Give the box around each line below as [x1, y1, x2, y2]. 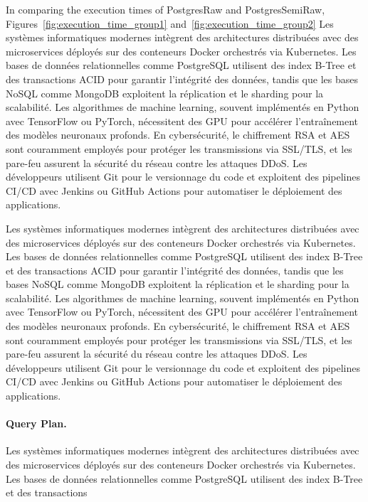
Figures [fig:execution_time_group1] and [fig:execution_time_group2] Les [6, 16, 334, 31]
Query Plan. [6, 416, 67, 431]
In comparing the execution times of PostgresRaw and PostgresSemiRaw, [6, 2, 325, 16]
